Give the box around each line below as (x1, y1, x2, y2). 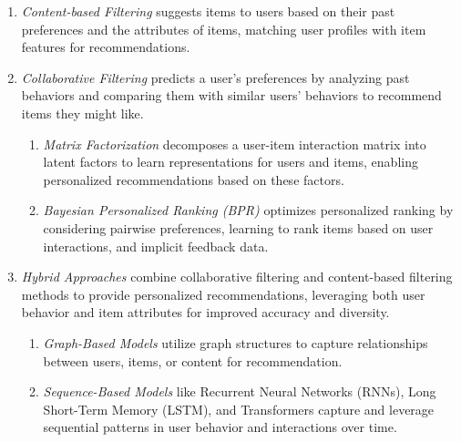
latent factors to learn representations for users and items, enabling (43, 152, 418, 171)
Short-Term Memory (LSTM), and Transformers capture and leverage (43, 399, 435, 418)
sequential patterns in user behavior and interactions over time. (43, 417, 397, 437)
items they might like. (21, 103, 144, 122)
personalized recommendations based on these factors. (43, 170, 344, 189)
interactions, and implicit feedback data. (43, 236, 269, 255)
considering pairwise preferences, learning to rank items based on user (43, 218, 434, 237)
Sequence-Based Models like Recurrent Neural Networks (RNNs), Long (43, 382, 436, 401)
